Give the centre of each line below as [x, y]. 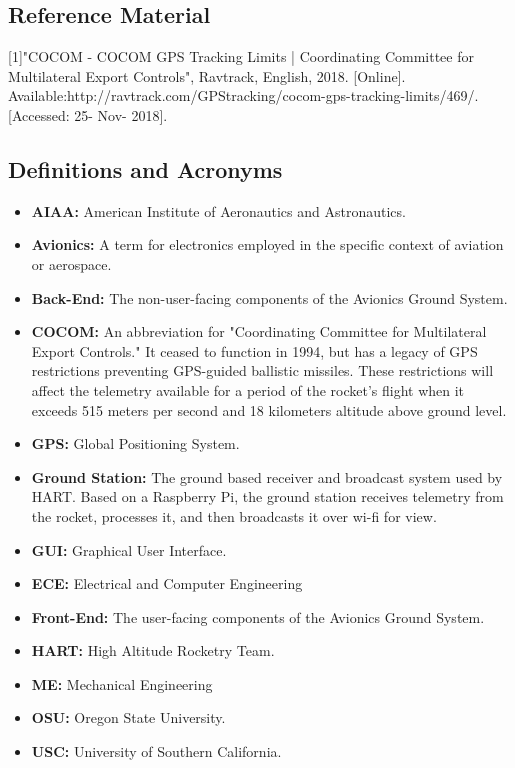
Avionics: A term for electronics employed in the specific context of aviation [267, 244]
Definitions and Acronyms [145, 168]
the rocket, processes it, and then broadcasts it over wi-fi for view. [234, 515]
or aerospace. [71, 263]
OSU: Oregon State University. [128, 717]
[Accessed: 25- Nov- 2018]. [88, 114]
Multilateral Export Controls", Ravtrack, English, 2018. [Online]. [207, 75]
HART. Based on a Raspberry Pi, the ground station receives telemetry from [267, 496]
